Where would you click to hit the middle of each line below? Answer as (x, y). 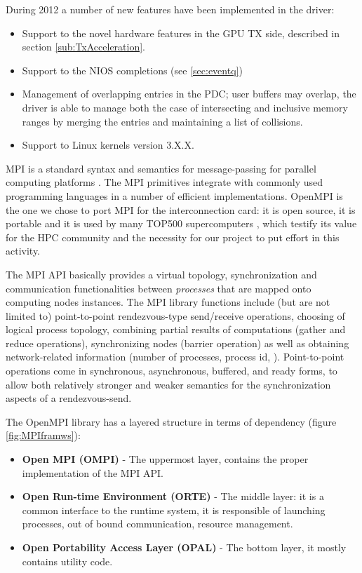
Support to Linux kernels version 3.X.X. (108, 145)
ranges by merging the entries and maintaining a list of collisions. (162, 121)
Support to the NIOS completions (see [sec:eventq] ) (132, 70)
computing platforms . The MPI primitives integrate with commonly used (165, 182)
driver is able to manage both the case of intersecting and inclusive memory (185, 107)
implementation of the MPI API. (93, 472)
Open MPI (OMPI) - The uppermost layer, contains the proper (165, 459)
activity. (23, 251)
